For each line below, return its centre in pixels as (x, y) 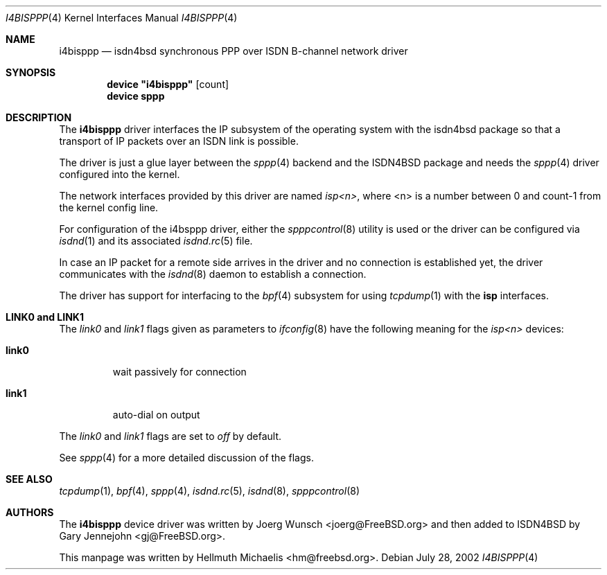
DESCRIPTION (39, 117)
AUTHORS (30, 512)
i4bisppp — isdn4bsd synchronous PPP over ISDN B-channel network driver (234, 51)
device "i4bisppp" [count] (168, 84)
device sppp (136, 96)
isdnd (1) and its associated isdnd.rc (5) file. (156, 241)
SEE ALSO (29, 479)
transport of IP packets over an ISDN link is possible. (179, 141)
